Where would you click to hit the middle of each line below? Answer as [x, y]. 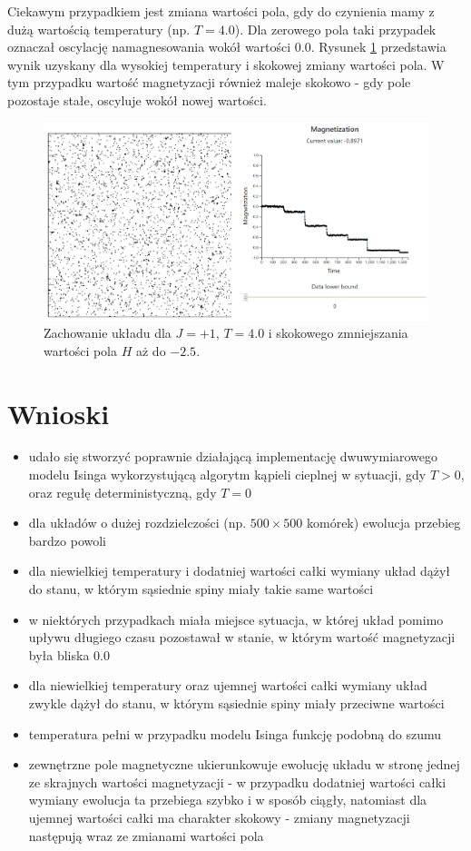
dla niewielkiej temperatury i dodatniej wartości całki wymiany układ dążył [240, 571]
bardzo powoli [68, 540]
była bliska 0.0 [69, 654]
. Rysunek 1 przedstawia [378, 47]
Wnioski [59, 413]
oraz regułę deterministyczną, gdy [123, 492]
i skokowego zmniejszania [338, 333]
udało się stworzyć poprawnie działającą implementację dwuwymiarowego [233, 456]
